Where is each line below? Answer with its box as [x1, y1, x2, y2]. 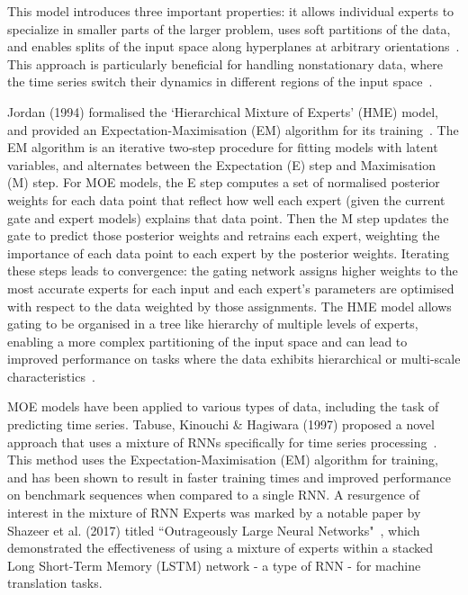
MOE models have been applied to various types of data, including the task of [7, 397, 439, 416]
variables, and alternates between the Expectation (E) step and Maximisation [7, 155, 436, 174]
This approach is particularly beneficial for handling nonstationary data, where [7, 54, 443, 73]
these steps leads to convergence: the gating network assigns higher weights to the [7, 261, 458, 280]
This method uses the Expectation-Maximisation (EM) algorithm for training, [7, 450, 438, 469]
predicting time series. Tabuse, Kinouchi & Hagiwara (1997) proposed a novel [7, 415, 435, 434]
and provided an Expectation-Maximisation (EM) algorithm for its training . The [7, 120, 459, 139]
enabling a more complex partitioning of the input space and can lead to [7, 331, 408, 350]
